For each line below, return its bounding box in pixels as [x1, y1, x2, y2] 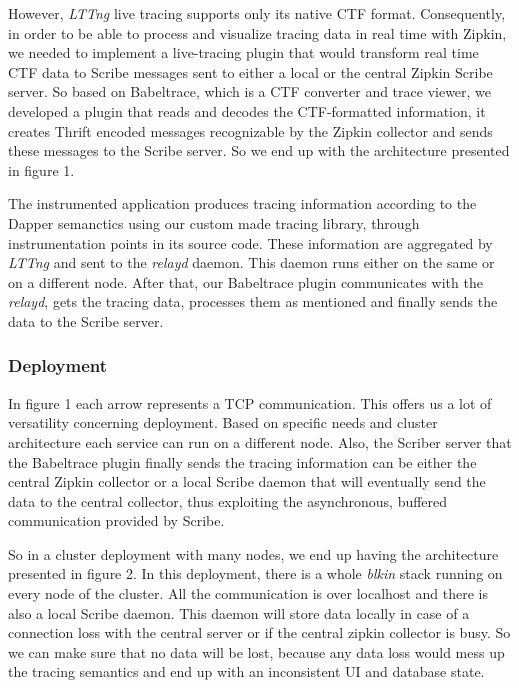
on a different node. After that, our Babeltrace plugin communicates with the [8, 271, 483, 292]
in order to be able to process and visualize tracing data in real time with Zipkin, [8, 22, 507, 43]
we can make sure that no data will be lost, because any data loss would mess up [8, 641, 505, 662]
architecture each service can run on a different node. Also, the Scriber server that [8, 431, 512, 452]
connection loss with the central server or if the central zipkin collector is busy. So [8, 622, 511, 643]
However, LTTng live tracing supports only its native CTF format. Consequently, [8, 3, 506, 23]
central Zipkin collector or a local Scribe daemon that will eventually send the [8, 471, 486, 492]
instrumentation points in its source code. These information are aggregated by [8, 232, 493, 253]
